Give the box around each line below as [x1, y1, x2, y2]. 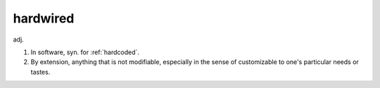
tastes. [30, 68, 51, 76]
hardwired [13, 11, 75, 26]
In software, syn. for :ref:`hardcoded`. [30, 48, 140, 56]
